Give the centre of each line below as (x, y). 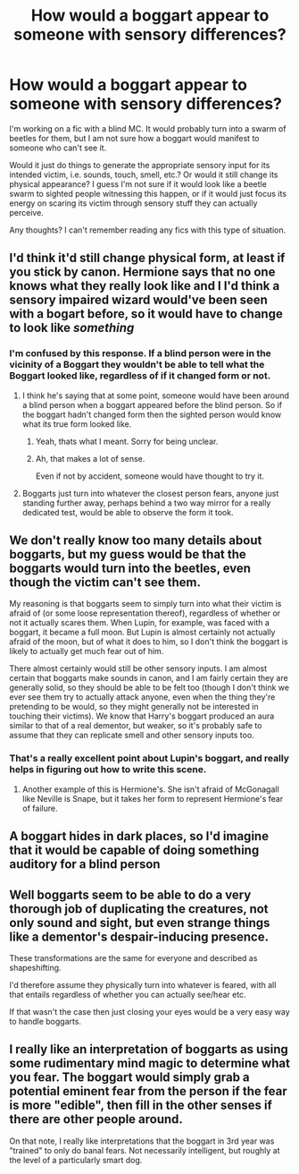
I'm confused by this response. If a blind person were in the (141, 353)
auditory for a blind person (85, 864)
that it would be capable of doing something (134, 851)
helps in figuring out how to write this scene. (108, 770)
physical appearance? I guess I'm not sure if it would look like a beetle (138, 183)
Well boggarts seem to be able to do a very (130, 894)
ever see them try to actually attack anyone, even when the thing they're (142, 697)
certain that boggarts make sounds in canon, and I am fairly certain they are (149, 678)
